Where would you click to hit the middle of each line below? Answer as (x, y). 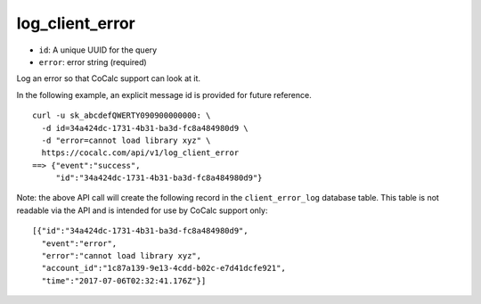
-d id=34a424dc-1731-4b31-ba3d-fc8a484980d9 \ (145, 128)
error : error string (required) (93, 62)
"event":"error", (79, 243)
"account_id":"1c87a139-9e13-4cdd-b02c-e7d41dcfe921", (164, 268)
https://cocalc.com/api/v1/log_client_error (140, 153)
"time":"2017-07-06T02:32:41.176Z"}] (124, 280)
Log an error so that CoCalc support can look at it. (108, 78)
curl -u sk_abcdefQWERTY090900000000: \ (122, 115)
